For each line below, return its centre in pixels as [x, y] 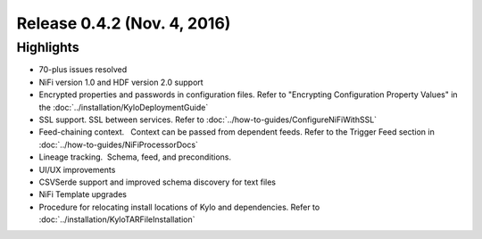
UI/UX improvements [77, 169]
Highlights [48, 47]
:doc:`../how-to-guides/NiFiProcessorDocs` [118, 144]
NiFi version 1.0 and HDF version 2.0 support [121, 82]
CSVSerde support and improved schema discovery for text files [158, 182]
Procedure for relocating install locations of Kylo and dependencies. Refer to [179, 207]
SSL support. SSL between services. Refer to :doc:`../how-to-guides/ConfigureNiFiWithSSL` [208, 119]
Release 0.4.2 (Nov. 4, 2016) [124, 23]
